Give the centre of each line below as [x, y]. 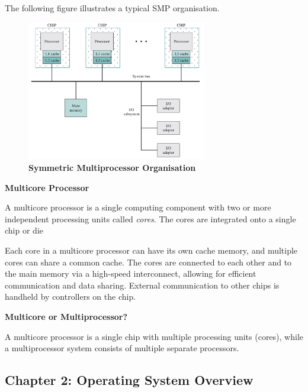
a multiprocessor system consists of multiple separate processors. [122, 348]
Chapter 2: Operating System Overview [129, 380]
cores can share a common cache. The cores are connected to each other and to [148, 262]
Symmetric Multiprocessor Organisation [112, 168]
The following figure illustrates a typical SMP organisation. [112, 8]
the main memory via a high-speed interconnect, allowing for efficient [131, 273]
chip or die [24, 230]
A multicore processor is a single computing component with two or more [138, 207]
